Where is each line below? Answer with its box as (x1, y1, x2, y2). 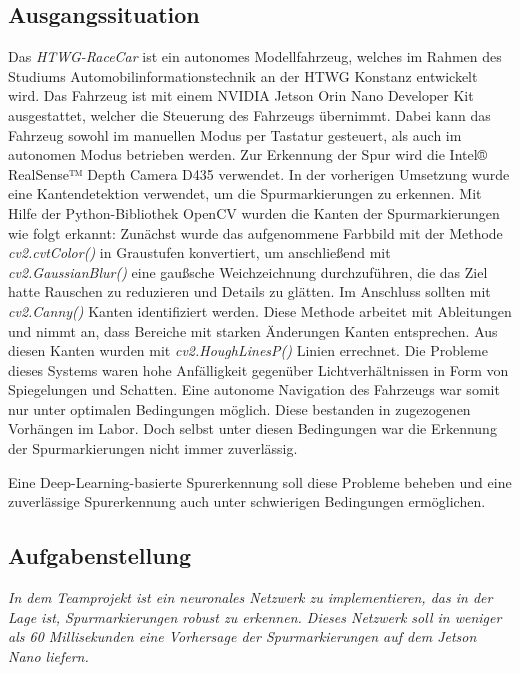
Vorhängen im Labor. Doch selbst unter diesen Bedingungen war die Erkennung (8, 418, 497, 439)
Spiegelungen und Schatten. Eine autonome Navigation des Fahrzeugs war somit (8, 379, 500, 400)
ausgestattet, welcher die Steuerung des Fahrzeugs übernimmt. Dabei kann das (8, 104, 491, 125)
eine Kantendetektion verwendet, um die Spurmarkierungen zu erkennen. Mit (8, 183, 482, 204)
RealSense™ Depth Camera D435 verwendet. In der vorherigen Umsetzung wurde (8, 163, 510, 184)
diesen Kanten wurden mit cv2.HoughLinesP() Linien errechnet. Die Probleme (8, 340, 488, 361)
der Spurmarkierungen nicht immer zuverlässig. (8, 438, 298, 459)
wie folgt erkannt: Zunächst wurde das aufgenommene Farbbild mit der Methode (8, 222, 503, 243)
